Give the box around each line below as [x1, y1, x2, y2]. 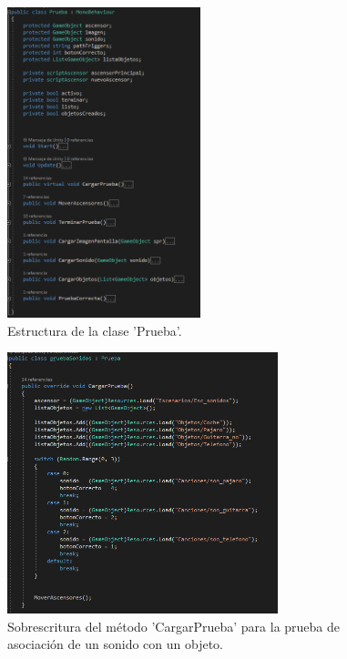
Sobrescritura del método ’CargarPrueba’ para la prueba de [7, 616, 341, 635]
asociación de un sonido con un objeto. [7, 634, 224, 654]
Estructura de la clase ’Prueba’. [7, 320, 182, 340]
